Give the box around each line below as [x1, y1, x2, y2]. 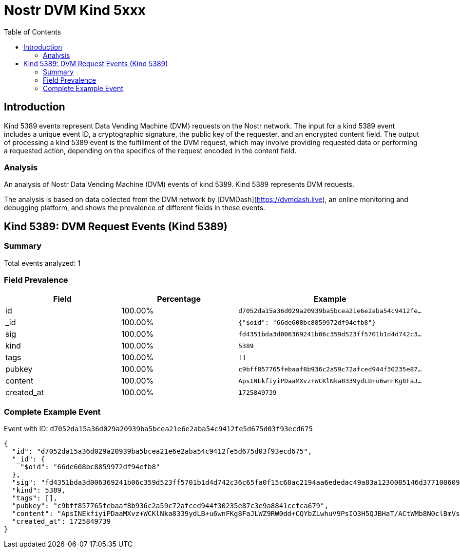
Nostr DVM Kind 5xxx [4, 2, 146, 18]
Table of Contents [4, 27, 61, 36]
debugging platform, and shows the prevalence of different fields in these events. [4, 203, 266, 212]
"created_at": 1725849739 [12, 517, 111, 526]
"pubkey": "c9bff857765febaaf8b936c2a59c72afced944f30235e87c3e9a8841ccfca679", [12, 502, 328, 510]
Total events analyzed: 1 [4, 258, 81, 267]
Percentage [157, 294, 201, 304]
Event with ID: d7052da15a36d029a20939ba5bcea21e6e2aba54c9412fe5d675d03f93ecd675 [4, 424, 313, 433]
